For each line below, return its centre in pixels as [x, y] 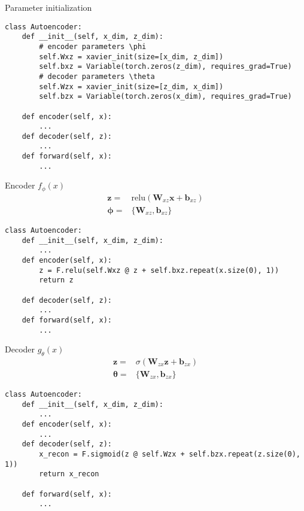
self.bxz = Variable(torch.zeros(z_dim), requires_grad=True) [165, 67]
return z [56, 280]
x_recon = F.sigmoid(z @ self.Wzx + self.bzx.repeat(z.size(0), [170, 454]
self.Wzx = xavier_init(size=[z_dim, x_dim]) [131, 86]
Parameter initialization [48, 7]
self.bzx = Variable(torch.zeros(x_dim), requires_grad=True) [165, 97]
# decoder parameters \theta [97, 76]
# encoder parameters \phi [93, 46]
